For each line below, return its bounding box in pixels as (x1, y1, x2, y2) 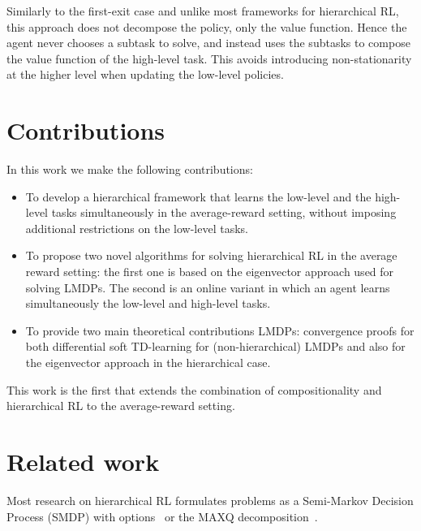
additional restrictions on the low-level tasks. (25, 219, 248, 236)
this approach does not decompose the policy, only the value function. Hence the (6, 18, 407, 35)
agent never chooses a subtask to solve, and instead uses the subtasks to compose (6, 34, 410, 51)
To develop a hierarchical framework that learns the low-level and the (25, 188, 372, 205)
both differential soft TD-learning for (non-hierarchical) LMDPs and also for (25, 338, 406, 355)
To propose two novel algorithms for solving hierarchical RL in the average (25, 247, 397, 264)
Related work (6, 445, 160, 477)
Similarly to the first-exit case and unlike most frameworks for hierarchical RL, (6, 2, 399, 19)
